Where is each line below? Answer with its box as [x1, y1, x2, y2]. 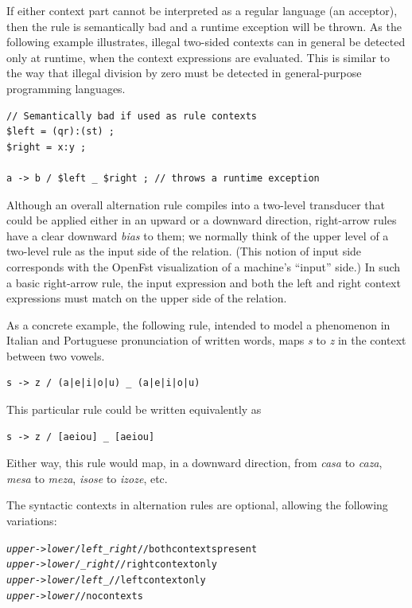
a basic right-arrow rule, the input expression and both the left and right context [6, 274, 401, 290]
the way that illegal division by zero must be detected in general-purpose [6, 64, 362, 81]
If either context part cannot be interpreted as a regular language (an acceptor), [6, 2, 398, 18]
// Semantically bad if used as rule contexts [6, 110, 257, 122]
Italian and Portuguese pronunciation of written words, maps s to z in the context [6, 332, 406, 349]
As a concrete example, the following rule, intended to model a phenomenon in [6, 316, 391, 333]
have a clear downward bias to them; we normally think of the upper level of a [6, 227, 389, 244]
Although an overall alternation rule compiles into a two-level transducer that [6, 196, 385, 212]
